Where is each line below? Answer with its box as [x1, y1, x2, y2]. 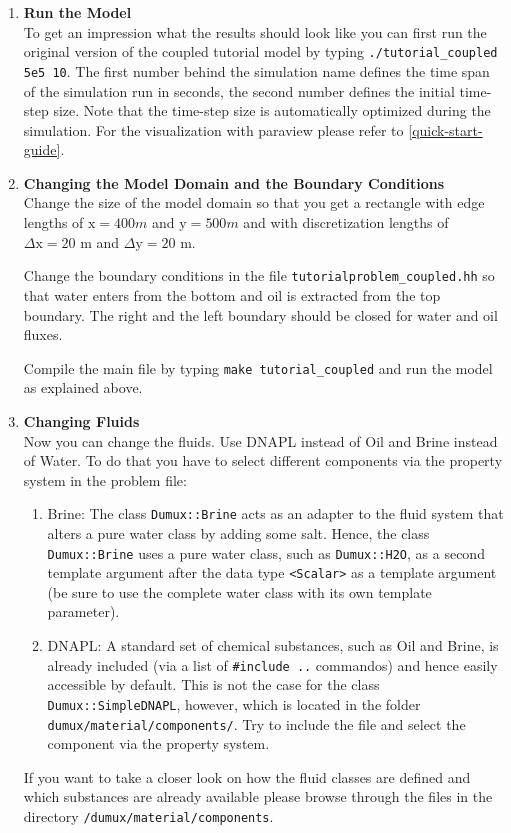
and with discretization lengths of [243, 212, 449, 233]
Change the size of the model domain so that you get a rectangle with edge [23, 192, 485, 213]
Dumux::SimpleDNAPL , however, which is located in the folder [47, 693, 421, 714]
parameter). [47, 601, 120, 622]
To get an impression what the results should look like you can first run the [23, 21, 487, 42]
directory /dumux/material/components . [23, 806, 274, 826]
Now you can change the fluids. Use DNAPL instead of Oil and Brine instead [23, 430, 498, 451]
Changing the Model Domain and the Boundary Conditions [23, 172, 445, 193]
